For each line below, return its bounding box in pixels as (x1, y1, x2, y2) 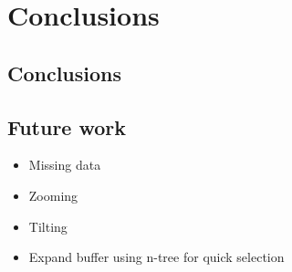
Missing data (28, 155, 101, 174)
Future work (7, 112, 127, 141)
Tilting (28, 216, 68, 235)
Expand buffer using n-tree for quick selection (28, 247, 285, 267)
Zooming (28, 185, 78, 204)
